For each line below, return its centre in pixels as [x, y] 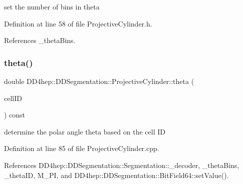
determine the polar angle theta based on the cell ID [85, 131]
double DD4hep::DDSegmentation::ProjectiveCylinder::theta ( [99, 81]
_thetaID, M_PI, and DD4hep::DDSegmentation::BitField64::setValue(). [116, 175]
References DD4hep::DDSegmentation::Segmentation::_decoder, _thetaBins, [122, 165]
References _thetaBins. [40, 40]
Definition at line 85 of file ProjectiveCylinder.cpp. [82, 148]
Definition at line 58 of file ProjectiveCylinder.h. [78, 23]
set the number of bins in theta [52, 6]
